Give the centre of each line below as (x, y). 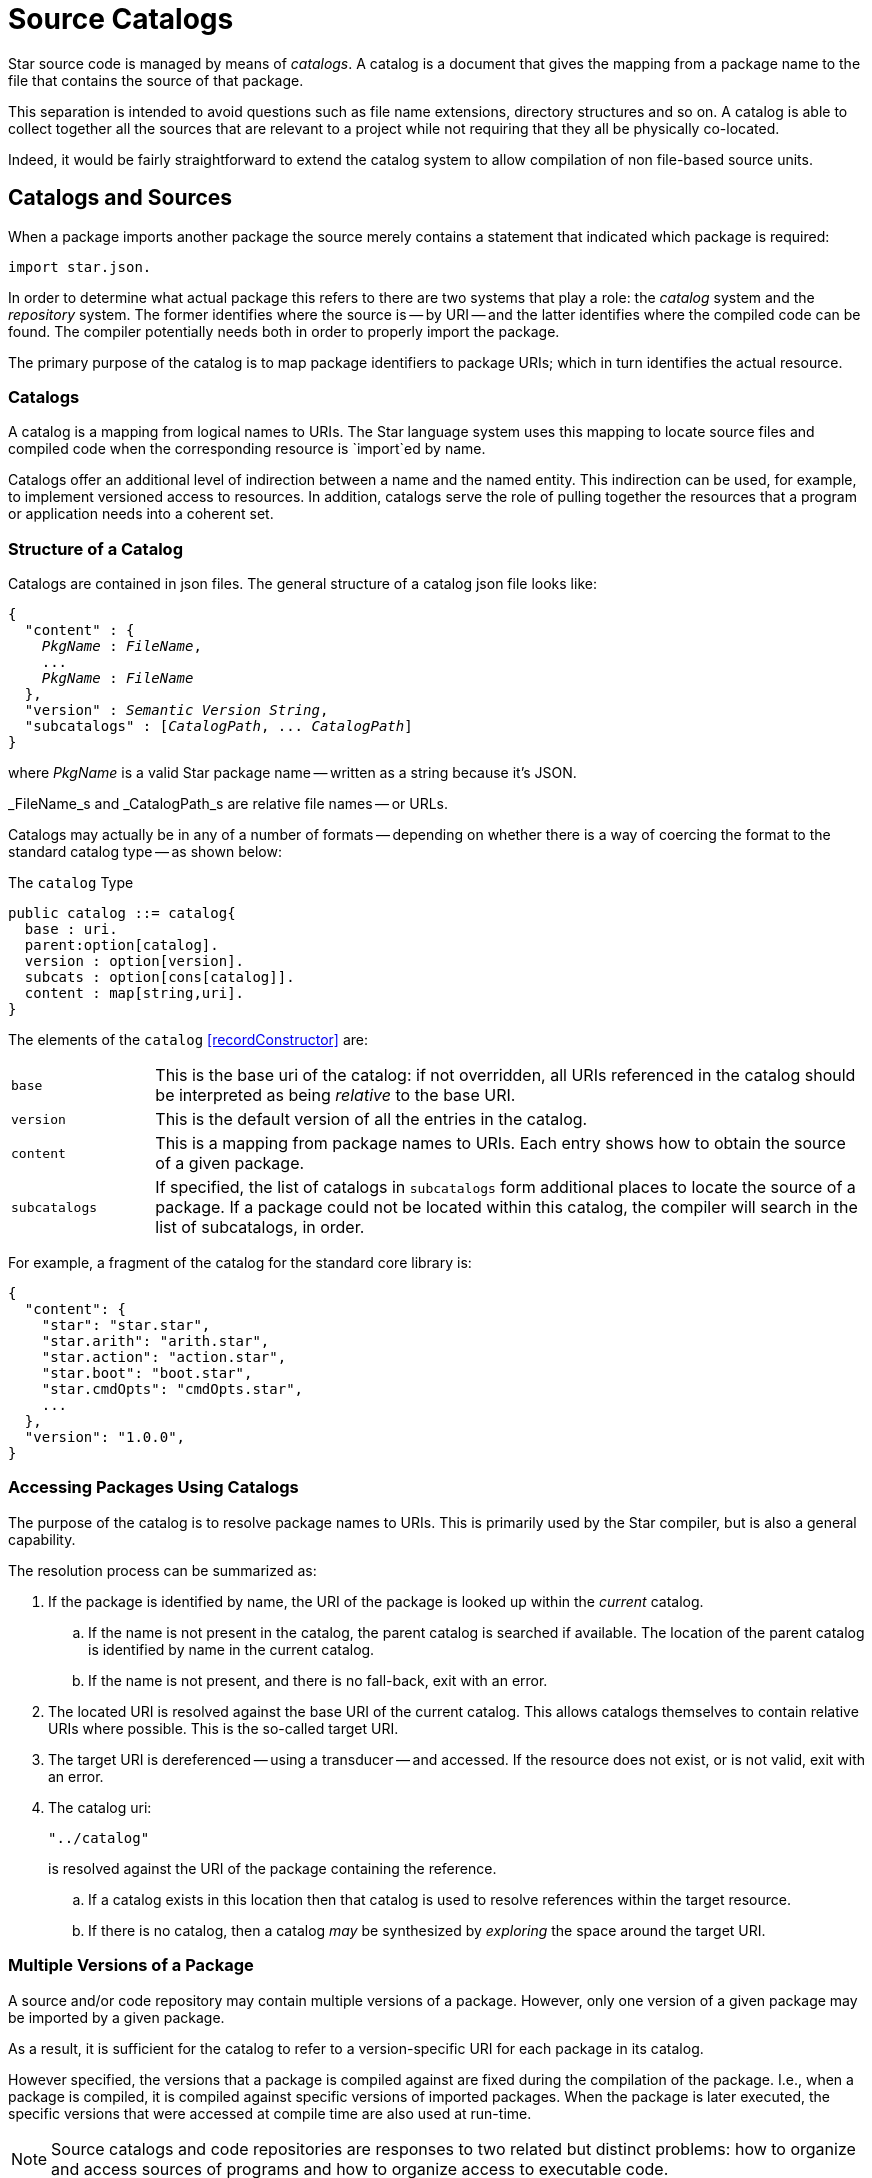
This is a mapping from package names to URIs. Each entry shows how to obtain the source (500, 1143)
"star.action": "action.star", (164, 1357)
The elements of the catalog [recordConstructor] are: (188, 1040)
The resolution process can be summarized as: (162, 1570)
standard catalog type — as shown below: (145, 852)
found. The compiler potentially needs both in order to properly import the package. (284, 331)
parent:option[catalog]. (121, 945)
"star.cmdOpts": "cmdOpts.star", (172, 1389)
